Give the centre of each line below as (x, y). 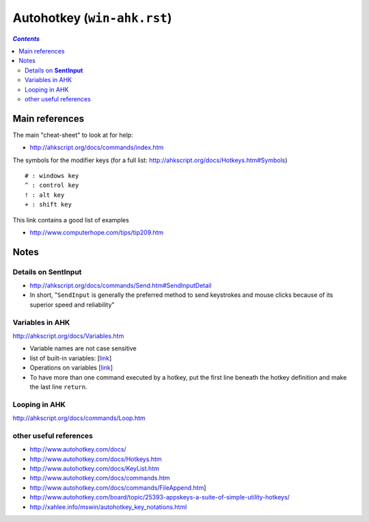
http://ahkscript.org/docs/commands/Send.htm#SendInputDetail (121, 286)
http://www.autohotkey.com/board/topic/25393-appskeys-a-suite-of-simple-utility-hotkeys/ (160, 497)
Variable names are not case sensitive (83, 348)
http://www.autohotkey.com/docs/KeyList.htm (95, 469)
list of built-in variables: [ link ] (71, 358)
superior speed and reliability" (72, 304)
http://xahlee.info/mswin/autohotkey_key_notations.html (108, 507)
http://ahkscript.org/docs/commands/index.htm (97, 148)
